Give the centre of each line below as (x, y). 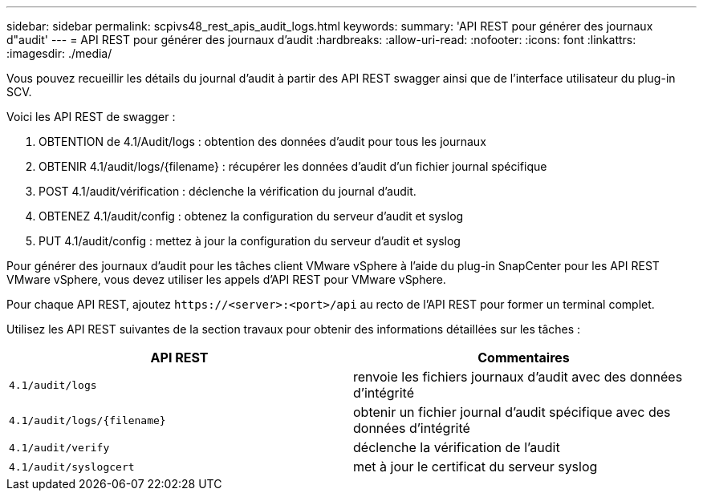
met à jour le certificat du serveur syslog (475, 467)
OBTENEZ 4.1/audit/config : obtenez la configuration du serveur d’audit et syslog (251, 216)
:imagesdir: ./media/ (59, 53)
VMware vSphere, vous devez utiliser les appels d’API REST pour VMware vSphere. (226, 279)
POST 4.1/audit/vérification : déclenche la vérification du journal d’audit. (228, 191)
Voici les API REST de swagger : (91, 117)
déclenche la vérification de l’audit (457, 447)
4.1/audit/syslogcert (72, 467)
